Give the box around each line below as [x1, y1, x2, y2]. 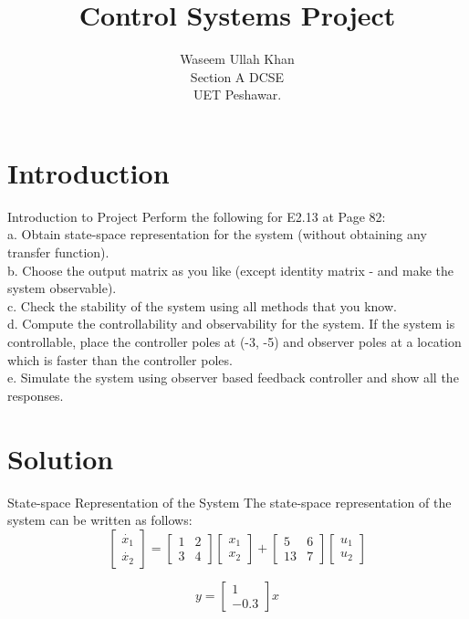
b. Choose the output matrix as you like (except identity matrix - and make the [7, 260, 454, 279]
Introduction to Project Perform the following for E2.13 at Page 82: [7, 206, 386, 226]
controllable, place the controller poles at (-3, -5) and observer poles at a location [7, 332, 462, 351]
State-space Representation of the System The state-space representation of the [7, 492, 452, 511]
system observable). [7, 278, 117, 298]
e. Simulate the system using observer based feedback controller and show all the [7, 368, 459, 387]
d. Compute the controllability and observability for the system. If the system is [7, 314, 455, 333]
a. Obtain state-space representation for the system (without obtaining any [7, 225, 427, 244]
